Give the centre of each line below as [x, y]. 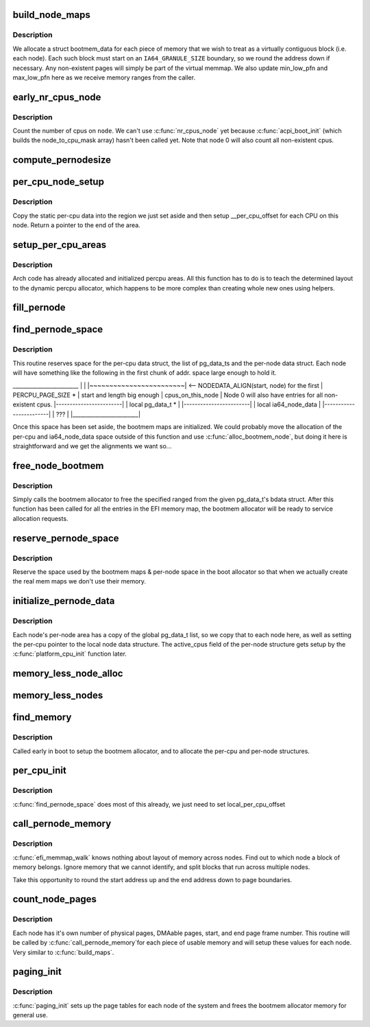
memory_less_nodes [58, 696]
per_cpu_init [39, 771]
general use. [30, 1015]
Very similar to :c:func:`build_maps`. [63, 952]
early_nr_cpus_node [57, 97]
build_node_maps [51, 15]
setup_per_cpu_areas [60, 245]
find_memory [42, 717]
